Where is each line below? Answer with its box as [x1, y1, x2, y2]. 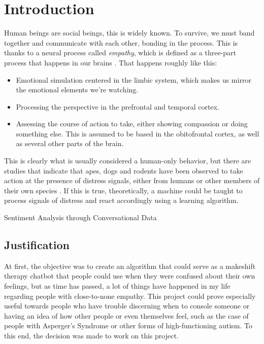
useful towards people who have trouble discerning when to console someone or [4, 300, 250, 311]
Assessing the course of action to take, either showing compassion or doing [16, 118, 248, 129]
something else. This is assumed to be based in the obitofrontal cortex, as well [16, 128, 259, 139]
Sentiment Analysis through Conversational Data [4, 212, 157, 223]
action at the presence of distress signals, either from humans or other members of [4, 175, 260, 186]
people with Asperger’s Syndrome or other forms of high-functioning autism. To [4, 320, 253, 331]
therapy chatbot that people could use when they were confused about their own [4, 270, 255, 281]
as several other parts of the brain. [16, 138, 124, 149]
